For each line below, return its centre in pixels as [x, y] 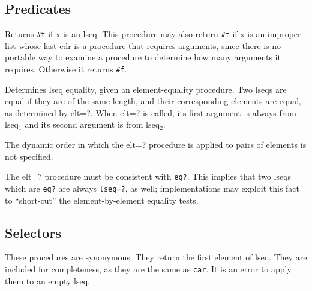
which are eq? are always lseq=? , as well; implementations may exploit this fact [152, 188]
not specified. [29, 156]
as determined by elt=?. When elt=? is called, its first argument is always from [151, 112]
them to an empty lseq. [48, 281]
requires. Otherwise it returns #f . [66, 69]
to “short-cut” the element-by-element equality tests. [102, 200]
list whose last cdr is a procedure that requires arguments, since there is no [143, 45]
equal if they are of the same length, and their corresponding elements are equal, [153, 101]
